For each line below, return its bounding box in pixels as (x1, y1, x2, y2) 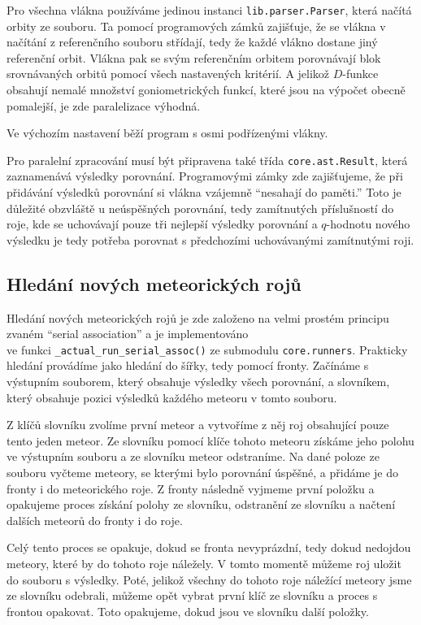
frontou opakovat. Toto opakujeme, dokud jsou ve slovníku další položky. (7, 602, 369, 619)
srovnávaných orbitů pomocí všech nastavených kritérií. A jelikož (7, 65, 330, 82)
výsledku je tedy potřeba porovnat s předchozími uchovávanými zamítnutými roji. (7, 231, 414, 248)
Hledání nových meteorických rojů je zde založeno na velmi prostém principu (7, 309, 389, 326)
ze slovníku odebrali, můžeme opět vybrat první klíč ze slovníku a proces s (7, 587, 378, 604)
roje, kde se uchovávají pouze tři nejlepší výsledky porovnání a (7, 215, 318, 232)
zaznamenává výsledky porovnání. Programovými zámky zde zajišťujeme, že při (7, 167, 403, 184)
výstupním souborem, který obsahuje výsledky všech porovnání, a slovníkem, (7, 373, 390, 390)
